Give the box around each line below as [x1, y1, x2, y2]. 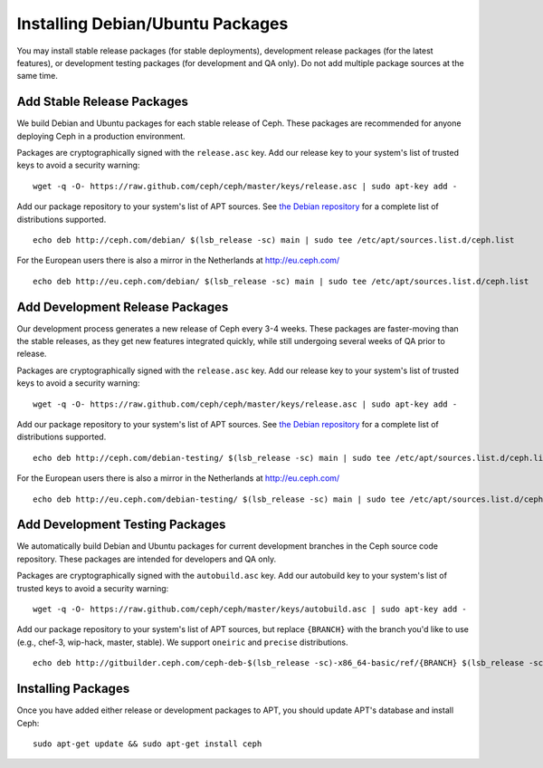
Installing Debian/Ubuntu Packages [16, 14, 289, 34]
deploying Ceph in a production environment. [16, 130, 186, 141]
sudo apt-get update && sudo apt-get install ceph [33, 738, 262, 749]
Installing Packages [16, 681, 130, 696]
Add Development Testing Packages [16, 517, 226, 533]
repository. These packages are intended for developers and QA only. [16, 553, 277, 564]
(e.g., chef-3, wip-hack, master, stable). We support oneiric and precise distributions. [16, 637, 348, 648]
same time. [16, 71, 59, 82]
